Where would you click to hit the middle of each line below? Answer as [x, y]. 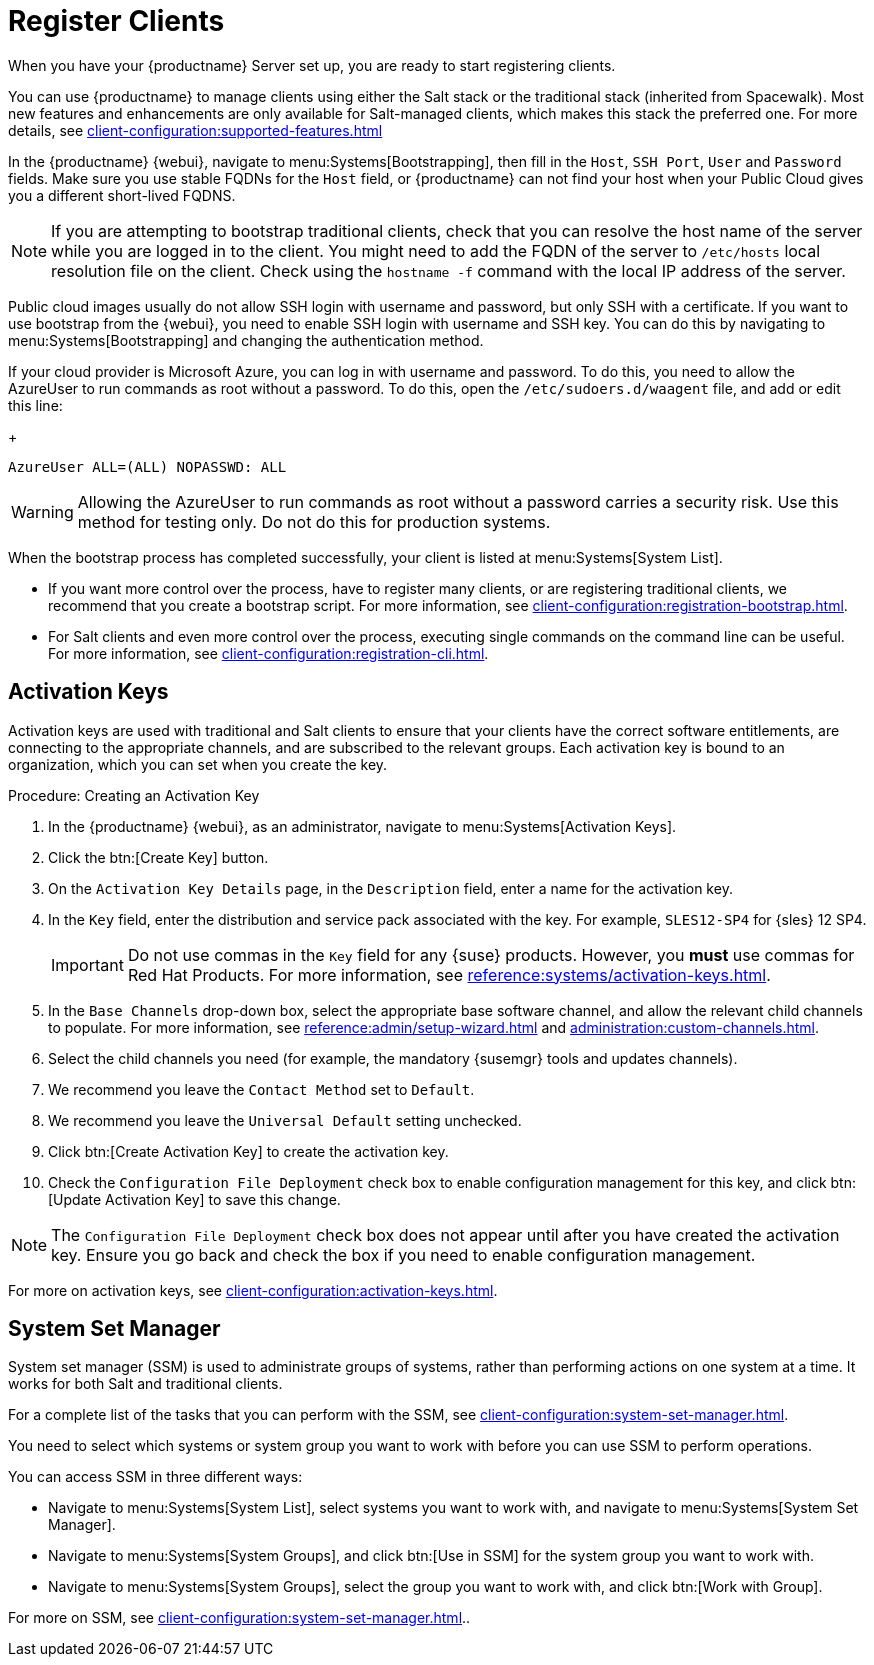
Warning [42, 511]
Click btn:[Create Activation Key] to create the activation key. [248, 1151]
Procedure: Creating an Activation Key [134, 795]
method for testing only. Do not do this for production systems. [314, 521]
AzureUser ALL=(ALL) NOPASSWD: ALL [147, 466]
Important [87, 964]
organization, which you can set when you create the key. [198, 764]
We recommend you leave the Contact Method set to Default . [261, 1089]
